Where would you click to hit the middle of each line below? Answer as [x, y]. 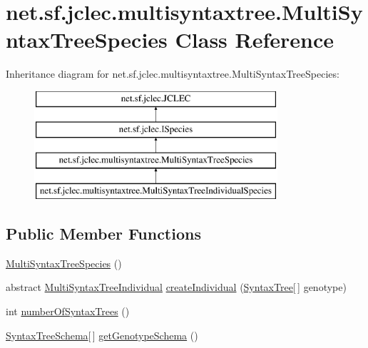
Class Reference [255, 40]
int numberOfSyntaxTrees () [68, 311]
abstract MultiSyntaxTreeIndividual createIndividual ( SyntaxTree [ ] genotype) [176, 287]
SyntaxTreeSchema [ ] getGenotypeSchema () [102, 335]
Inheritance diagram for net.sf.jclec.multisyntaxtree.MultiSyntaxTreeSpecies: [173, 74]
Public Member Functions [103, 234]
